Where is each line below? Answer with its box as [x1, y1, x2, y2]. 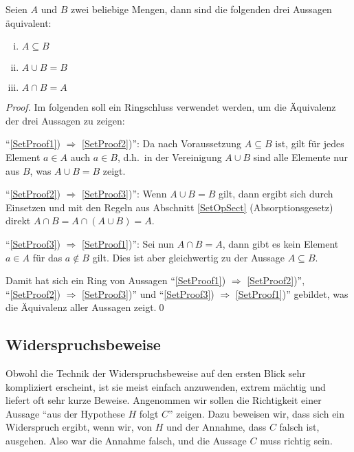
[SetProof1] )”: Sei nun [82, 236, 175, 250]
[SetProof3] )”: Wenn [82, 186, 167, 201]
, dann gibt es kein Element [222, 236, 339, 250]
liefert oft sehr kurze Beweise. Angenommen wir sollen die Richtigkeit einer [5, 393, 322, 407]
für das [32, 250, 63, 264]
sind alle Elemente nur [253, 149, 348, 164]
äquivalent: [5, 15, 52, 30]
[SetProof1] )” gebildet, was [235, 286, 349, 301]
